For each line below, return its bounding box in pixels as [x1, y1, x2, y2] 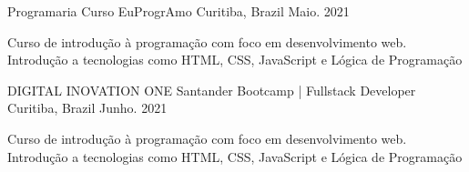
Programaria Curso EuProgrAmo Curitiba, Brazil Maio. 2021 [7, 2, 350, 20]
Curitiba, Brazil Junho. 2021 [7, 98, 168, 117]
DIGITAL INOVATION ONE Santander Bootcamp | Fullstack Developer [7, 80, 416, 99]
